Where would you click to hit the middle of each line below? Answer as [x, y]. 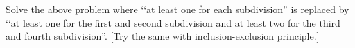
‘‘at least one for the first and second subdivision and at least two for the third [173, 22]
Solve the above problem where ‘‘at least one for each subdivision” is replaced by [177, 9]
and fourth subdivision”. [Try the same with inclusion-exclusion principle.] [163, 36]
